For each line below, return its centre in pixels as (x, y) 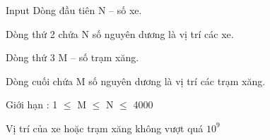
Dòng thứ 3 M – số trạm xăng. (72, 57)
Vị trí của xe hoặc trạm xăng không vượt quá (105, 128)
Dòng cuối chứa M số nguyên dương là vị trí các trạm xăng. (136, 81)
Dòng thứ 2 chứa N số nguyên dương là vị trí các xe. (120, 33)
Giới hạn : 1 (32, 104)
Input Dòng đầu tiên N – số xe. (74, 10)
